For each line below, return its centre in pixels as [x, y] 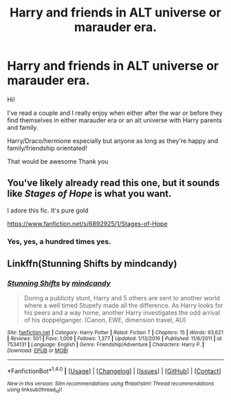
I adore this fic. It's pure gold [48, 210]
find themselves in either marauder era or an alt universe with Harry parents [114, 120]
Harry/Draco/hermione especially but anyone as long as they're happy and [113, 141]
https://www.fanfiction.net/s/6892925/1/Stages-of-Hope [87, 223]
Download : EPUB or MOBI [38, 351]
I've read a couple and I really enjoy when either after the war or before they [115, 113]
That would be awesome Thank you [58, 161]
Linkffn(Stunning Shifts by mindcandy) [92, 264]
